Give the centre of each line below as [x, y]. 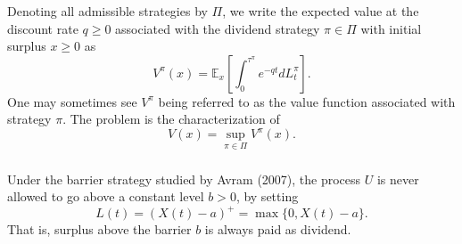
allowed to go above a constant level [106, 196]
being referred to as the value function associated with [307, 101]
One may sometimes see [72, 101]
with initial [391, 28]
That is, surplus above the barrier [99, 229]
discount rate [43, 28]
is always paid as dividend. [278, 229]
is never [398, 179]
